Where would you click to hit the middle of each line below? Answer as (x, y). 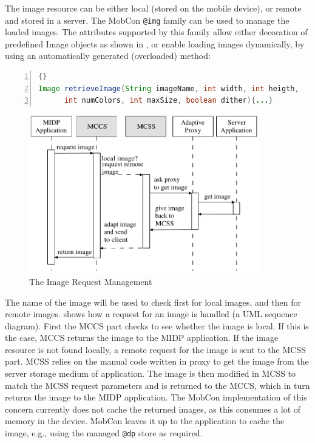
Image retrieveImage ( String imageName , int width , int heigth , (169, 88)
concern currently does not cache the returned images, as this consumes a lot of (153, 409)
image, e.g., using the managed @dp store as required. (104, 433)
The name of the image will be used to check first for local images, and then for (153, 302)
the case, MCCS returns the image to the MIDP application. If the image (142, 338)
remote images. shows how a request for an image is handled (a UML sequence (151, 314)
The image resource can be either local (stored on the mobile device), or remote (153, 8)
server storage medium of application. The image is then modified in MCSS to (151, 373)
